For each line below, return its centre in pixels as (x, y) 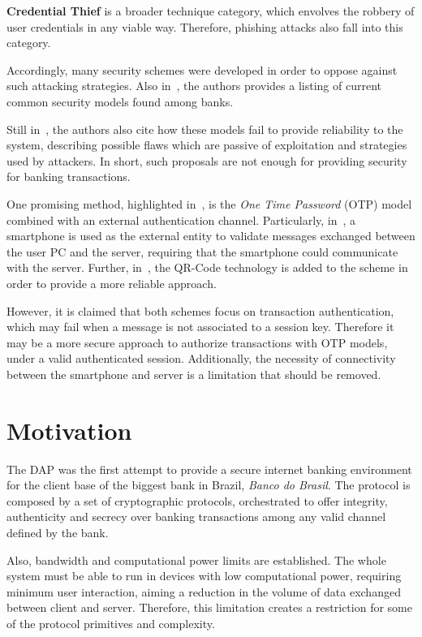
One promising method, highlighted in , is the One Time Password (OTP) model (209, 203)
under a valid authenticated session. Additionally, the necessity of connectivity (201, 358)
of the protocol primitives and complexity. (111, 623)
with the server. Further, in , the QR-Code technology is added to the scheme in (207, 267)
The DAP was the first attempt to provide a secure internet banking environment (209, 469)
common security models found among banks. (120, 101)
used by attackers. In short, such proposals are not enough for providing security (207, 160)
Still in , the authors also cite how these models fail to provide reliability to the (205, 129)
